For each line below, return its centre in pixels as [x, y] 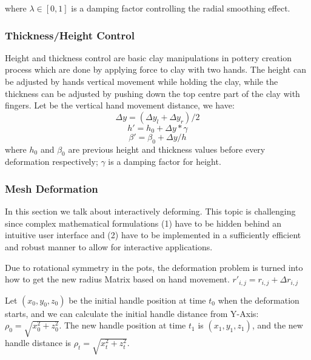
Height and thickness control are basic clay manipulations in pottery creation [148, 57]
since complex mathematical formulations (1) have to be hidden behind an [143, 223]
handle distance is [38, 343]
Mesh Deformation [52, 188]
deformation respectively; [52, 162]
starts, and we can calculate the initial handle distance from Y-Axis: [132, 313]
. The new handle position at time [122, 325]
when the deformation [259, 300]
